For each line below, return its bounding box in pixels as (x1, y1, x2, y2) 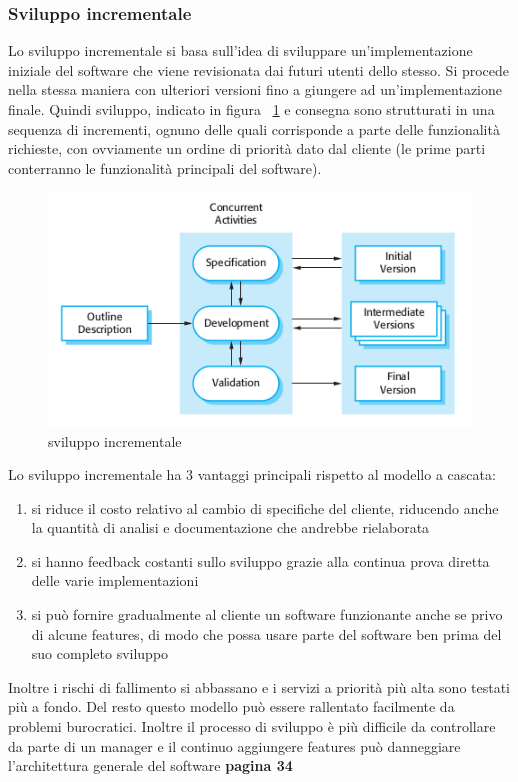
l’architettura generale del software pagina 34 (8, 755, 293, 776)
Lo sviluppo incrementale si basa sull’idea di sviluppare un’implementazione (8, 40, 473, 61)
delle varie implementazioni (31, 570, 199, 591)
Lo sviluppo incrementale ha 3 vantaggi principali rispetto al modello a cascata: (8, 464, 496, 485)
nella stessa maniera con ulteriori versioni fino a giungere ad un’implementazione (8, 79, 503, 100)
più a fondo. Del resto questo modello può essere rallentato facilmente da (8, 696, 455, 717)
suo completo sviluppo (31, 643, 169, 664)
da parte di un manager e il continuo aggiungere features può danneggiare (8, 735, 461, 756)
